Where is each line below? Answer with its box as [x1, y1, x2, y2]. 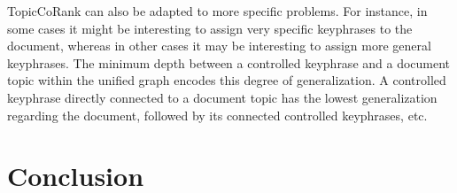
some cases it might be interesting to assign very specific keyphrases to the [7, 19, 413, 37]
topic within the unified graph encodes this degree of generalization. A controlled [7, 71, 446, 89]
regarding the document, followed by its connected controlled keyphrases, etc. [7, 105, 428, 124]
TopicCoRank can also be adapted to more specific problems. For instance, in [7, 2, 428, 19]
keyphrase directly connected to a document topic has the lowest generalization [7, 88, 438, 106]
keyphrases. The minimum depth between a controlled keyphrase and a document [7, 53, 451, 72]
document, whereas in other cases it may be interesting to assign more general [7, 36, 431, 55]
